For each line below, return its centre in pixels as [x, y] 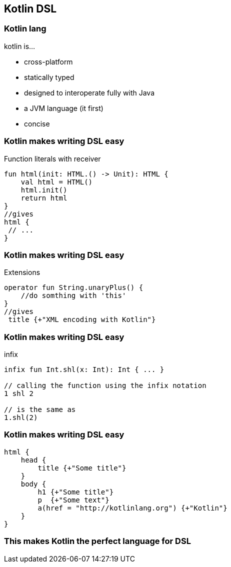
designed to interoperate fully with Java [89, 92]
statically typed [49, 77]
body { [33, 484]
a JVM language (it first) [64, 108]
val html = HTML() [57, 182]
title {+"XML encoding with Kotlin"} [82, 320]
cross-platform [48, 61]
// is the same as [40, 410]
